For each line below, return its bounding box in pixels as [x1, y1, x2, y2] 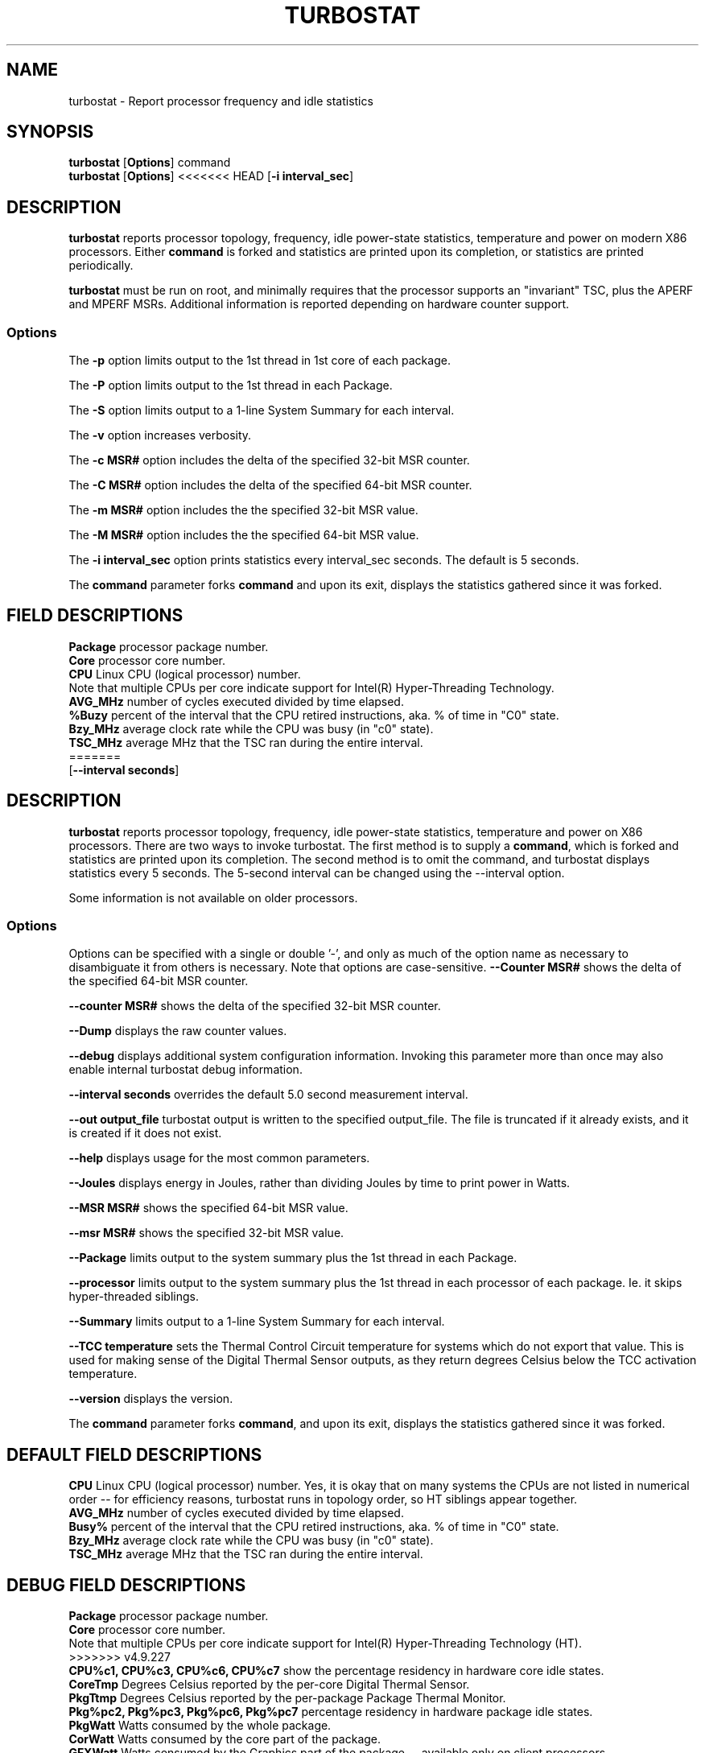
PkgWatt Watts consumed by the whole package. [68, 1718, 332, 1733]
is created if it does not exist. [68, 1126, 222, 1140]
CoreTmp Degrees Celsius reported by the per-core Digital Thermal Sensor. [68, 1677, 470, 1692]
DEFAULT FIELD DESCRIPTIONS [6, 1444, 262, 1465]
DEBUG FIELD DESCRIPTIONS [6, 1574, 246, 1595]
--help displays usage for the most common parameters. [68, 1151, 370, 1165]
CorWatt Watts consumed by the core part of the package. [68, 1732, 381, 1747]
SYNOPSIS [6, 122, 94, 142]
